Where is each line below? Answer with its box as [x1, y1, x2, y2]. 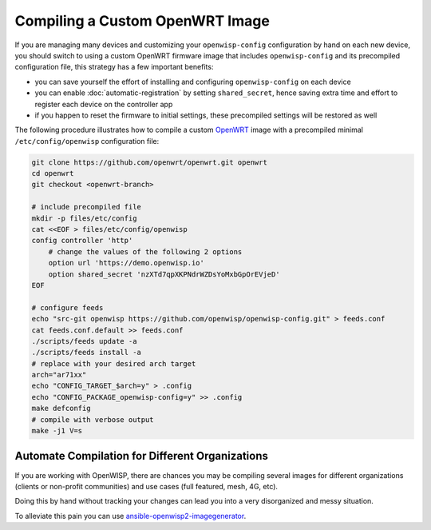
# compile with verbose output [31, 415, 155, 424]
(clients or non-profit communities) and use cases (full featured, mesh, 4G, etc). [14, 481, 279, 491]
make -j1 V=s [31, 426, 83, 436]
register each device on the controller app [34, 99, 173, 109]
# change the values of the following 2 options [48, 247, 243, 256]
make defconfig [31, 404, 91, 413]
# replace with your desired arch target [31, 359, 196, 368]
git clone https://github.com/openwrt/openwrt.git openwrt [31, 157, 267, 167]
